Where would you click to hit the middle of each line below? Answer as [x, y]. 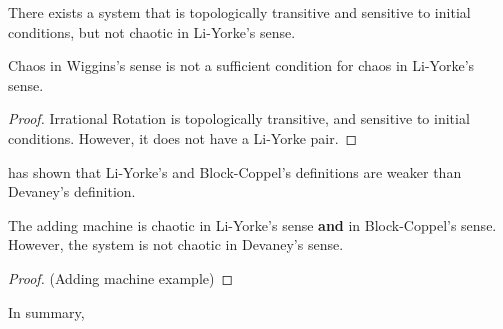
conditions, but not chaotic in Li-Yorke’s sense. [152, 31]
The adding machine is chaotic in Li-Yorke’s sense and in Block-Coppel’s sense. [252, 224]
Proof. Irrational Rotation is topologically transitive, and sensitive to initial [239, 118]
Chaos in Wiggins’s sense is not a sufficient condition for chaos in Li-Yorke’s [241, 65]
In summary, [46, 311]
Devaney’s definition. [72, 191]
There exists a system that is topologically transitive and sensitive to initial [239, 12]
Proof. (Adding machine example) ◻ [121, 277]
